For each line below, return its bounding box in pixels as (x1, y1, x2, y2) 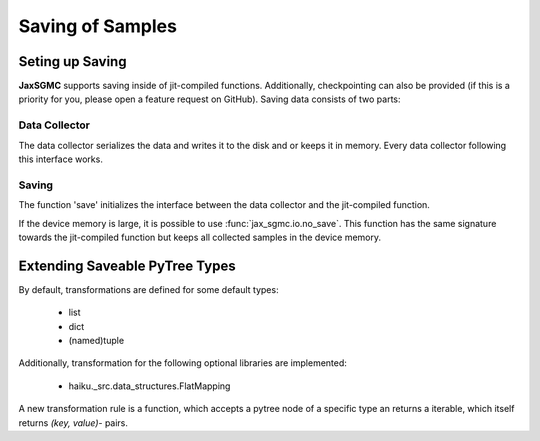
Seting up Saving (18, 53, 127, 70)
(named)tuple (68, 334, 125, 346)
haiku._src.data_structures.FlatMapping (68, 380, 231, 392)
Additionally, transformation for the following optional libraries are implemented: (18, 357, 347, 369)
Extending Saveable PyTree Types (18, 257, 236, 274)
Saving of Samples (18, 15, 177, 37)
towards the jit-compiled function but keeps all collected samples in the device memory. (18, 231, 382, 243)
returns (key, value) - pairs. (18, 416, 129, 429)
